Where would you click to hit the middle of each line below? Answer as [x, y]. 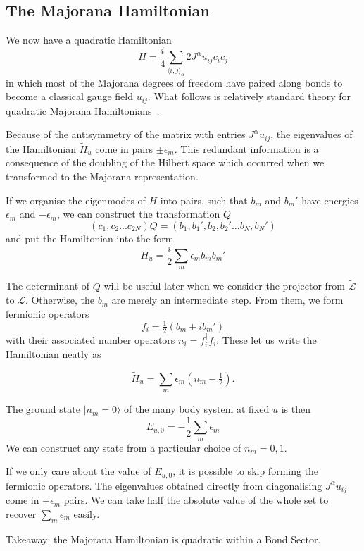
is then [296, 409]
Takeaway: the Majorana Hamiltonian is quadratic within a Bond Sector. [163, 539]
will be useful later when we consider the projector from [225, 286]
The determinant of [48, 286]
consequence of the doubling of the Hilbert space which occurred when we [165, 162]
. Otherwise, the [60, 300]
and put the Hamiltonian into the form [90, 238]
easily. [87, 513]
